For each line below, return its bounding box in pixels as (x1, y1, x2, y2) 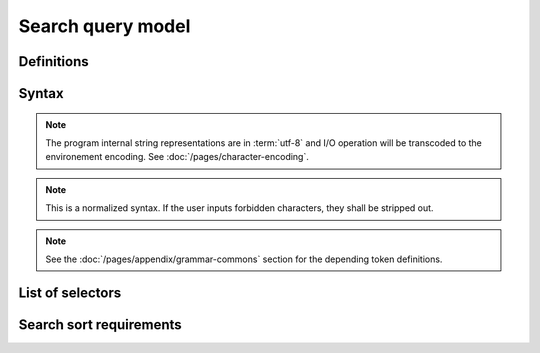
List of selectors (18, 284, 122, 301)
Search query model (18, 15, 191, 37)
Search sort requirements (18, 316, 182, 333)
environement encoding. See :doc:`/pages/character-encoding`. (45, 151, 310, 163)
